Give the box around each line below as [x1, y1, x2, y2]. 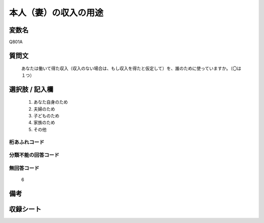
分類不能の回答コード [9, 152, 60, 158]
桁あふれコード [9, 138, 44, 145]
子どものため [33, 113, 60, 119]
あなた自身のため [33, 99, 68, 105]
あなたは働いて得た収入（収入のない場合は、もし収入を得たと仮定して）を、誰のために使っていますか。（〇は [21, 66, 242, 71]
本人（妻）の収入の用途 [9, 7, 104, 18]
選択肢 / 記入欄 [9, 85, 54, 93]
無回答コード [9, 164, 40, 171]
